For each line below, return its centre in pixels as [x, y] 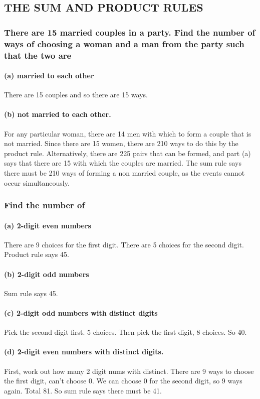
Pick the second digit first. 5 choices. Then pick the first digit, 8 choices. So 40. [125, 332]
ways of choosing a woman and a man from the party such [124, 43]
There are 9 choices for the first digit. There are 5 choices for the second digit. [124, 244]
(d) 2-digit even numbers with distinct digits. [84, 352]
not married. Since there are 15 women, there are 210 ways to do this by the [121, 143]
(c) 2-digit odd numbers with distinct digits [81, 313]
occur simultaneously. [37, 182]
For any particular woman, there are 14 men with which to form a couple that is [128, 133]
